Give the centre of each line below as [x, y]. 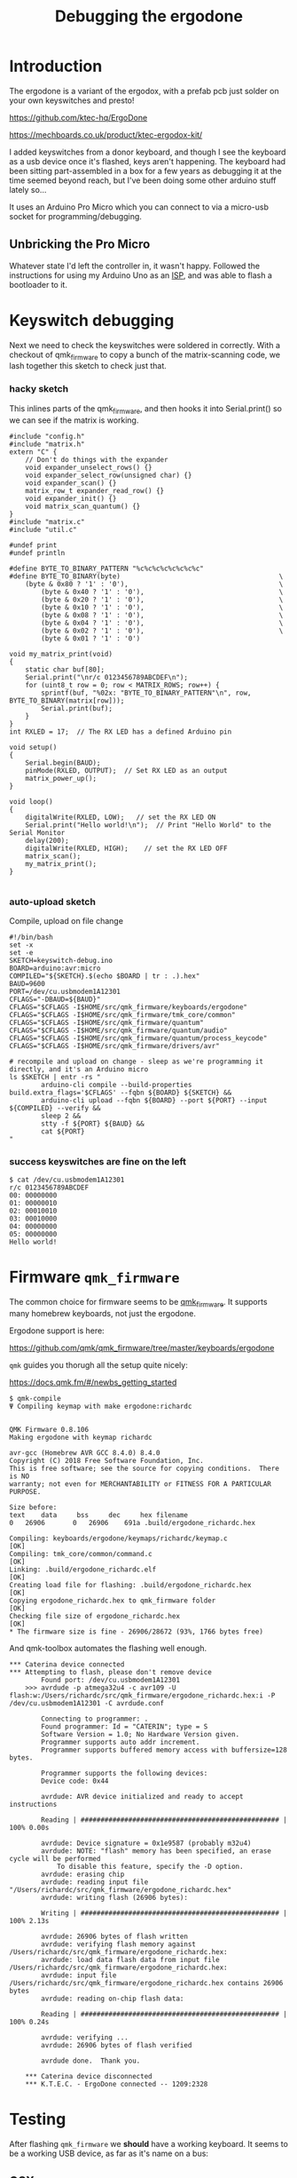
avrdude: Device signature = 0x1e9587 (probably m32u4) [146, 1843]
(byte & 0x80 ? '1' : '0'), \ [154, 584]
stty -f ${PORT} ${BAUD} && [93, 1124]
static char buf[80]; [65, 669]
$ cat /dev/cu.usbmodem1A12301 [67, 1180]
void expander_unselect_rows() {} [89, 467]
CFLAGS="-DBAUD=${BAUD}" [55, 999]
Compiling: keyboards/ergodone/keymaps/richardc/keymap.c [118, 1538]
